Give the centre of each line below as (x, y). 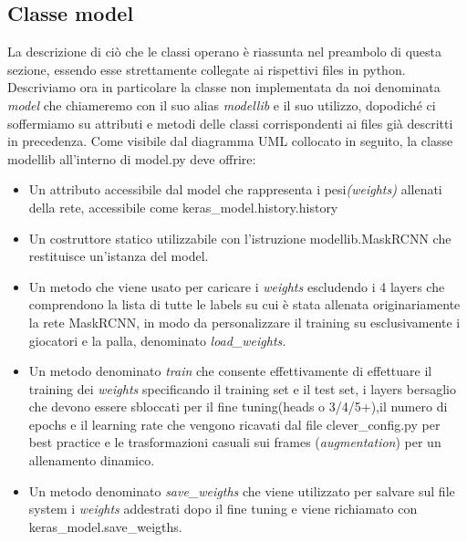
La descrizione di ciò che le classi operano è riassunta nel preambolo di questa (224, 52)
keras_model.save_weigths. (105, 526)
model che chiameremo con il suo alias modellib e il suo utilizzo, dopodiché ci (222, 104)
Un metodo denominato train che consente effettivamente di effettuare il (230, 371)
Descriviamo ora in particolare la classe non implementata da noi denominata (224, 87)
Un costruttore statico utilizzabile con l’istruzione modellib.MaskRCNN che (240, 238)
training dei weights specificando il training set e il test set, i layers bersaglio (242, 388)
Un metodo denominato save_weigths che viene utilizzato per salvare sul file (242, 490)
